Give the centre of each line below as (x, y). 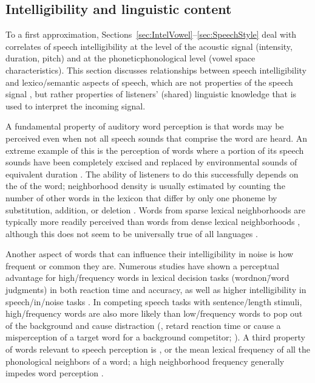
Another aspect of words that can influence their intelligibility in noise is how (150, 254)
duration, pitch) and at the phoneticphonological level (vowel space (130, 58)
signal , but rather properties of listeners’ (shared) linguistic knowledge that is (151, 94)
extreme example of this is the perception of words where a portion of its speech (155, 150)
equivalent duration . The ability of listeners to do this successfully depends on (152, 174)
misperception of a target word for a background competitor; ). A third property (155, 337)
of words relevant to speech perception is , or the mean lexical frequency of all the (158, 349)
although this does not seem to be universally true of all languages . (132, 233)
